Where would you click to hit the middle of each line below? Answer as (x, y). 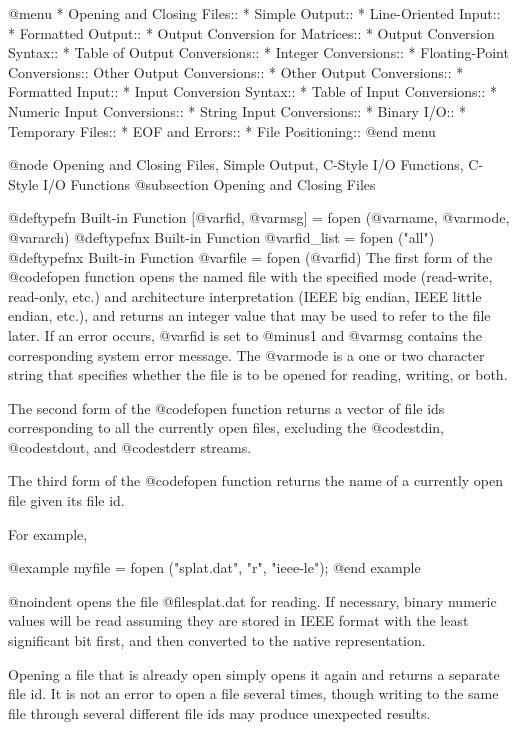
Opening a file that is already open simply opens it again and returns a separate (254, 673)
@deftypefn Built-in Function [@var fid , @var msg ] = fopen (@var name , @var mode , (259, 217)
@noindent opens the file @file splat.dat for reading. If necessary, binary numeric (252, 600)
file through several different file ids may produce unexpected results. (219, 712)
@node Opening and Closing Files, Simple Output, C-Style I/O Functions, (236, 164)
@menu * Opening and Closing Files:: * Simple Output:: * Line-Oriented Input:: (254, 13)
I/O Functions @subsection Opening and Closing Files (209, 183)
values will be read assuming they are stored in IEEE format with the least (238, 620)
